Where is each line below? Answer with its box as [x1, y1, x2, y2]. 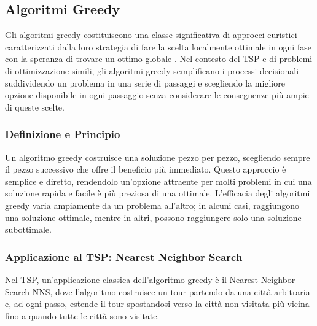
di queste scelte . [5, 100, 65, 113]
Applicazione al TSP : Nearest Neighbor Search [5, 249, 243, 264]
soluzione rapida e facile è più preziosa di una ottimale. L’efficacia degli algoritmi [5, 187, 310, 200]
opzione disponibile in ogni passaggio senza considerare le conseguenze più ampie [5, 88, 309, 101]
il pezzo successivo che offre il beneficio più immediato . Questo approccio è [5, 163, 286, 176]
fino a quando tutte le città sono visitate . [5, 309, 160, 322]
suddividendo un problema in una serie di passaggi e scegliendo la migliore [5, 76, 285, 89]
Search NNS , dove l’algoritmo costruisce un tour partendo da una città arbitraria [5, 285, 310, 298]
